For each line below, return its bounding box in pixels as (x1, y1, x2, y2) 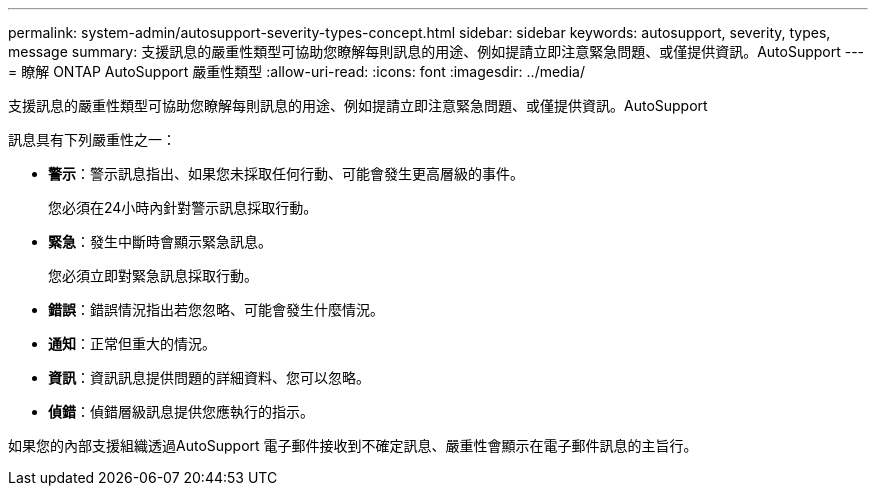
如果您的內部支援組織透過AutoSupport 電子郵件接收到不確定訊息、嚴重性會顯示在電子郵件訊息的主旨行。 (8, 437, 698, 454)
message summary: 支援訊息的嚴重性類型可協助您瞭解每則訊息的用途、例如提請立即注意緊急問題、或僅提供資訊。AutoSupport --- (8, 43, 865, 60)
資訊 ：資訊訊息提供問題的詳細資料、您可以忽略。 (48, 369, 370, 386)
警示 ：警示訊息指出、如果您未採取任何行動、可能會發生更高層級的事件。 (48, 165, 524, 182)
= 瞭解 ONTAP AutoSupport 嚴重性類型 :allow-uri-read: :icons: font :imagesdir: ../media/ (8, 63, 585, 80)
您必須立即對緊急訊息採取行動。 (48, 267, 258, 284)
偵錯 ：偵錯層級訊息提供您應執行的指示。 (48, 403, 314, 420)
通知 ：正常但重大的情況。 (48, 335, 216, 352)
